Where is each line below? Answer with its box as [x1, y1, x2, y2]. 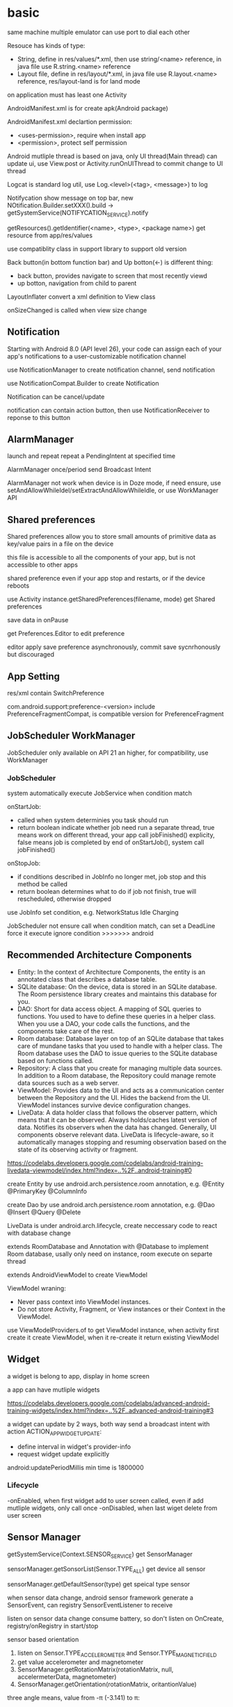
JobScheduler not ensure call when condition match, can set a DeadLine [7, 922, 216, 930]
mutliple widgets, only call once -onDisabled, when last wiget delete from [7, 1504, 218, 1512]
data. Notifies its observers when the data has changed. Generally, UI [17, 1123, 217, 1131]
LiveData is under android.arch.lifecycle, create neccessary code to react [7, 1221, 218, 1229]
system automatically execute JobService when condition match [7, 789, 193, 798]
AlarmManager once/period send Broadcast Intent [7, 465, 152, 474]
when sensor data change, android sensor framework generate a [7, 1594, 193, 1602]
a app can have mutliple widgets [7, 1385, 100, 1394]
